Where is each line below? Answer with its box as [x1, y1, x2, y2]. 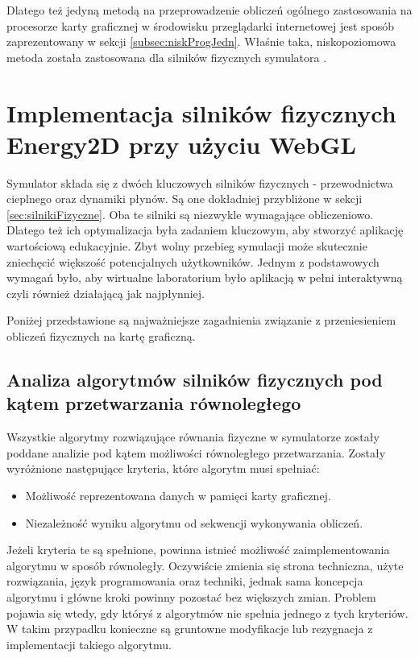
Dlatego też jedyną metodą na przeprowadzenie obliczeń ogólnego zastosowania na [6, 2, 413, 18]
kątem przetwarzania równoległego [6, 391, 301, 416]
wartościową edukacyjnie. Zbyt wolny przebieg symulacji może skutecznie [6, 238, 367, 255]
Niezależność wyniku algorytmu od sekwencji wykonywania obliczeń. [25, 514, 363, 531]
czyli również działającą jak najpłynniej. [6, 284, 205, 301]
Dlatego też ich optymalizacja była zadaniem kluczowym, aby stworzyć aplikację [6, 221, 404, 238]
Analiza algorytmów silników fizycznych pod [6, 367, 383, 392]
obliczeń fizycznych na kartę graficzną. [6, 328, 196, 345]
